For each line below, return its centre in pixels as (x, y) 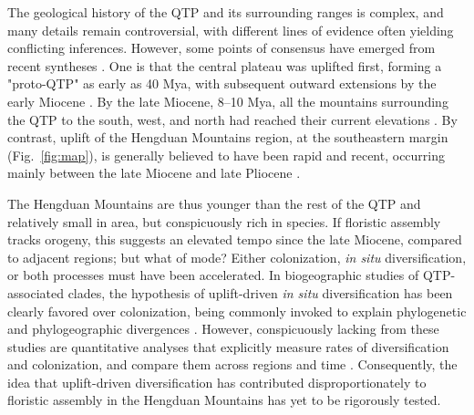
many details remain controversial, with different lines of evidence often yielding (231, 30)
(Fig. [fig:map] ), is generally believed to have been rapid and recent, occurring (227, 155)
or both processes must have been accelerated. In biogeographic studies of (213, 275)
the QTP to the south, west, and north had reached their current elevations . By (232, 119)
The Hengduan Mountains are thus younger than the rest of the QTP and (214, 203)
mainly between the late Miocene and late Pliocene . (154, 173)
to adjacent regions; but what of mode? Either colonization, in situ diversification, (237, 257)
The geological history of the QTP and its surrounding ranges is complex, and (226, 12)
